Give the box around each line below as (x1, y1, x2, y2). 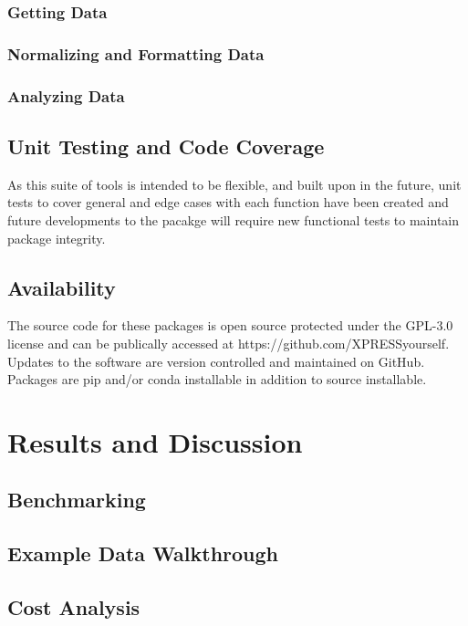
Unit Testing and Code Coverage (7, 131, 325, 160)
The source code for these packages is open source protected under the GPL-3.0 (7, 316, 453, 335)
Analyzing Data (7, 84, 125, 107)
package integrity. (7, 228, 106, 247)
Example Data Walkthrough (7, 539, 279, 568)
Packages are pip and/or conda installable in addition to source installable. (7, 370, 427, 389)
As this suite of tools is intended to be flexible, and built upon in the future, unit (7, 174, 462, 193)
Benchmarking (7, 485, 146, 514)
